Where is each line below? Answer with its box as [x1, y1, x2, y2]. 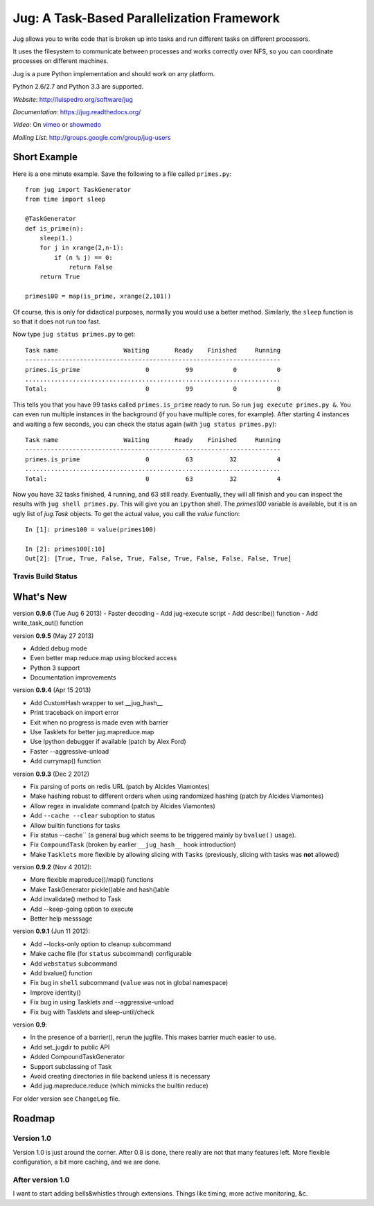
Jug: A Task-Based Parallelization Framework [12, 10, 280, 26]
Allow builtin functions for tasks [30, 821, 121, 829]
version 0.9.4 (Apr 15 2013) [12, 686, 91, 694]
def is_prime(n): [25, 224, 84, 232]
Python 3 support [30, 664, 80, 672]
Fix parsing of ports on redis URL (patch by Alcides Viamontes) [30, 782, 211, 790]
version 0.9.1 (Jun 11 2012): [12, 927, 90, 935]
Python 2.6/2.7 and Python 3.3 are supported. [12, 82, 144, 91]
